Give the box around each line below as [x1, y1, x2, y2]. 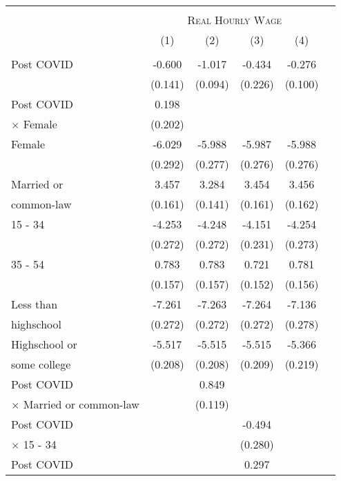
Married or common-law [23, 396, 139, 412]
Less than [11, 296, 58, 312]
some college [11, 356, 71, 372]
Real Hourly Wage [187, 12, 282, 28]
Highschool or [11, 336, 77, 352]
